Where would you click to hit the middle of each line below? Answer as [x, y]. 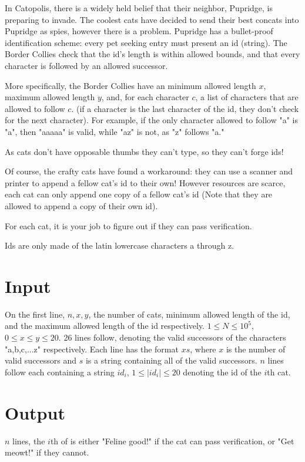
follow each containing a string [60, 372]
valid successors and [41, 360]
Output [35, 412]
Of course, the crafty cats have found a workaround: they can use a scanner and [149, 171]
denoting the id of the [222, 372]
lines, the [29, 440]
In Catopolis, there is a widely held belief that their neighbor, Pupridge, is [139, 8]
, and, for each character [145, 97]
